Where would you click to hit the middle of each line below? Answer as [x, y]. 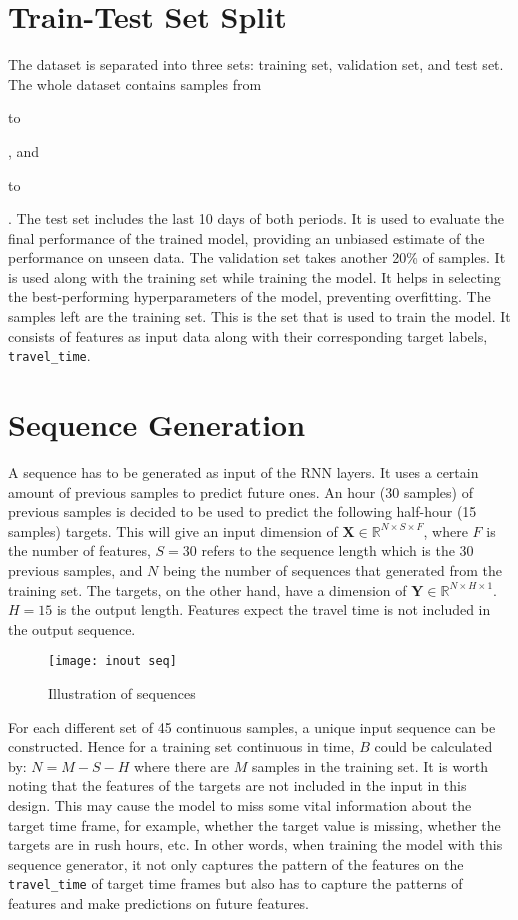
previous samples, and [75, 570]
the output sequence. [72, 628]
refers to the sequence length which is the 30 [337, 550]
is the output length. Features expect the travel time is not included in [273, 609]
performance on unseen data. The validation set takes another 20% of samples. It [257, 257]
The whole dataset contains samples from [135, 83]
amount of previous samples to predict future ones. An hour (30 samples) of [240, 491]
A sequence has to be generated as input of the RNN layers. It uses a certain [243, 472]
